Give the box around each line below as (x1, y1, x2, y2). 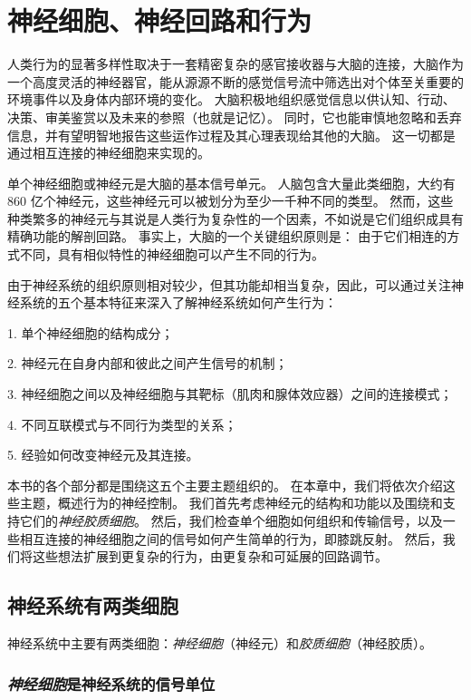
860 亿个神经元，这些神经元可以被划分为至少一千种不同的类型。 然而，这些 (7, 191, 454, 210)
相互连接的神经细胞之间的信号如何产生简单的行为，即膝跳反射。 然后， (19, 529, 443, 548)
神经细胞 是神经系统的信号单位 (7, 672, 216, 695)
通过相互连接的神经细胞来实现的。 (7, 143, 210, 162)
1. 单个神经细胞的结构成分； (7, 323, 174, 342)
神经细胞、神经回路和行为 (7, 2, 312, 39)
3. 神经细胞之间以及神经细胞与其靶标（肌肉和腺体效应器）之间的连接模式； (7, 384, 453, 403)
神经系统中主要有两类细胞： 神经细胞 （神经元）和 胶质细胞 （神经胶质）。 (7, 633, 432, 652)
